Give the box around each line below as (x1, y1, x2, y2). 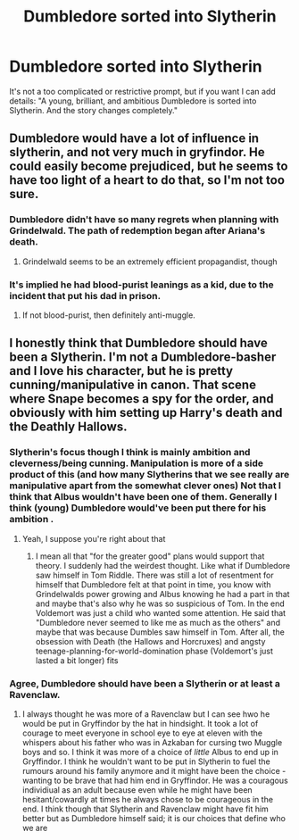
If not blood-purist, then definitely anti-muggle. (21, 310, 196, 320)
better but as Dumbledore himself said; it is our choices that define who (21, 812, 286, 823)
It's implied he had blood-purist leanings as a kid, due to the (9, 279, 274, 291)
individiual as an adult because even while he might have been (21, 784, 253, 795)
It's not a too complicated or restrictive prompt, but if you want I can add (9, 86, 277, 96)
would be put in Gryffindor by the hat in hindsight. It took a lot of (21, 718, 259, 728)
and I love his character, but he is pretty (9, 363, 234, 378)
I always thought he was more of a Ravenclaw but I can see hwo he (21, 708, 270, 719)
